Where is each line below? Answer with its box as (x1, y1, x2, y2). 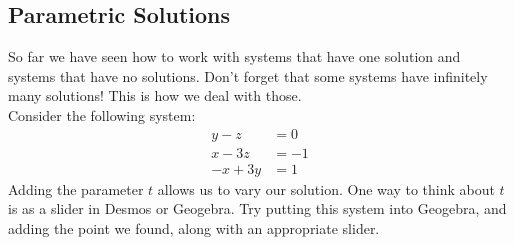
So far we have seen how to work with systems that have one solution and (8, 46, 461, 67)
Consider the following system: (8, 104, 196, 125)
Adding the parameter (8, 178, 144, 199)
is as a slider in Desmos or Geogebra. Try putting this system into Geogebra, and (8, 198, 507, 219)
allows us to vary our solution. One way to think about (157, 178, 495, 199)
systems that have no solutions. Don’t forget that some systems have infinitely (8, 65, 488, 86)
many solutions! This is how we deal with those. (8, 85, 302, 106)
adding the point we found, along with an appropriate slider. (8, 217, 380, 238)
